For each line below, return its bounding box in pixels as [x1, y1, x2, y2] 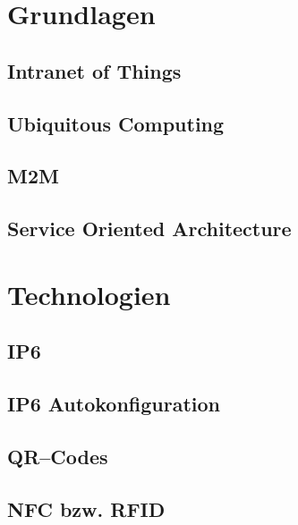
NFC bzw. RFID [7, 495, 166, 522]
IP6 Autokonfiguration [7, 390, 220, 418]
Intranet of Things [7, 56, 182, 84]
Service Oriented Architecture [7, 215, 292, 242]
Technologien [7, 275, 171, 312]
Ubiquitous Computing [7, 109, 225, 137]
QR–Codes [7, 442, 108, 470]
